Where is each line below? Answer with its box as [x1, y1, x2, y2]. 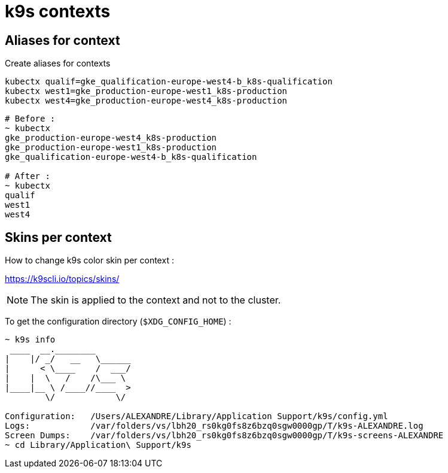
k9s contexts [5, 1, 111, 22]
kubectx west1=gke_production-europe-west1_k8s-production [5, 86, 288, 96]
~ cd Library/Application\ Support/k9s [5, 440, 191, 450]
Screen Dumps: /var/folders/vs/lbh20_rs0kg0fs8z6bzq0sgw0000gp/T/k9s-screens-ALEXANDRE [5, 430, 444, 441]
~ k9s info [5, 335, 56, 345]
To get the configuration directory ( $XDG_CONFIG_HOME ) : [5, 316, 231, 327]
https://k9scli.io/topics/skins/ [5, 274, 120, 284]
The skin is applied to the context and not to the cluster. [31, 294, 281, 307]
